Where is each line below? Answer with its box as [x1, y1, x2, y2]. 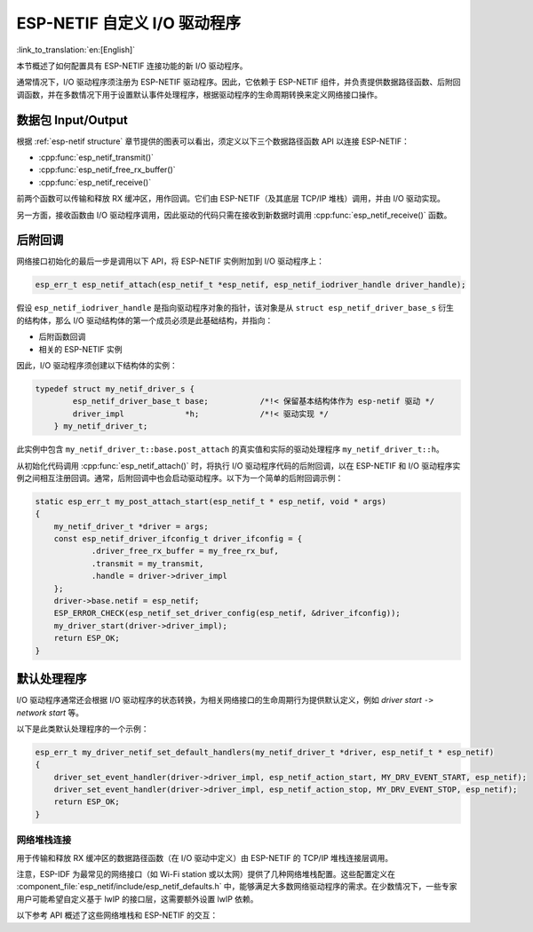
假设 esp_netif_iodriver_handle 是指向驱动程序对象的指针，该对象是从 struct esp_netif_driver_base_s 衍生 [16, 303, 455, 313]
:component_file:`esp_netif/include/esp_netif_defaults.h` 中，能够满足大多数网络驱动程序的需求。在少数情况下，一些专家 [16, 881, 457, 892]
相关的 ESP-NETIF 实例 [38, 344, 123, 354]
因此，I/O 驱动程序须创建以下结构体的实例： [16, 360, 178, 371]
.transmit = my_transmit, [91, 558, 204, 568]
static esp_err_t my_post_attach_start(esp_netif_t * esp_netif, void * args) [35, 496, 386, 506]
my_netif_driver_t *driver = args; [53, 521, 209, 532]
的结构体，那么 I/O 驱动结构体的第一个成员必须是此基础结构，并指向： [16, 315, 274, 326]
